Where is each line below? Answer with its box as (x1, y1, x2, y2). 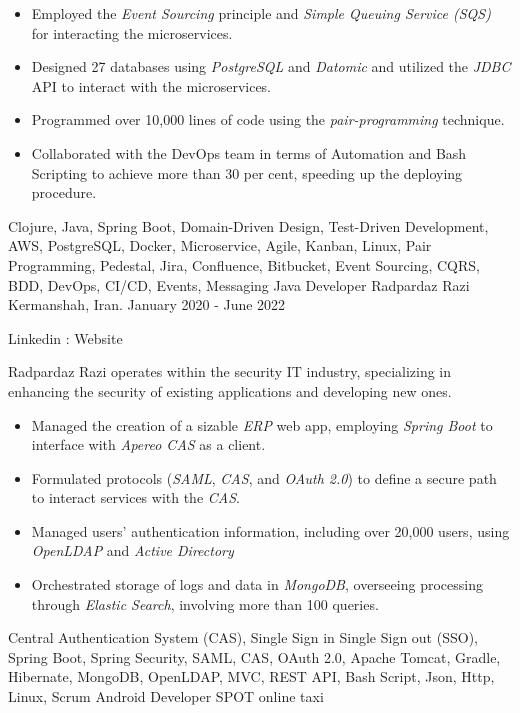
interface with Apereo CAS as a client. (31, 434, 266, 455)
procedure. (31, 182, 97, 203)
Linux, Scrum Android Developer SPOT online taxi (8, 686, 324, 707)
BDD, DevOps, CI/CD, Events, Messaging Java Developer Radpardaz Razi (8, 274, 470, 295)
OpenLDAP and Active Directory (31, 540, 234, 561)
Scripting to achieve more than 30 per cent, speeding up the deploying (31, 162, 463, 183)
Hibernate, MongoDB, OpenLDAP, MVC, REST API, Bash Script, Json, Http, (8, 666, 495, 687)
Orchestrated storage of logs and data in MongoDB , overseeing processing (31, 574, 483, 595)
